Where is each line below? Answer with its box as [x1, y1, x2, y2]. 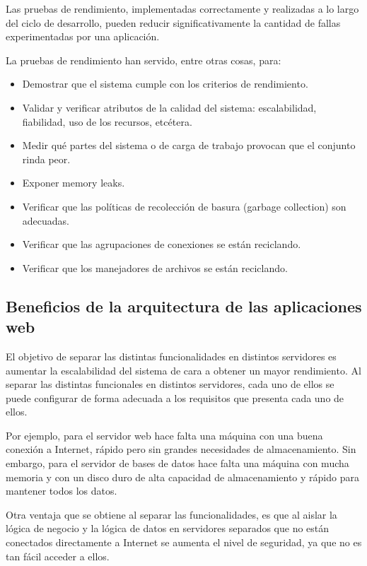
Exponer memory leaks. [22, 175, 125, 190]
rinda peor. [22, 151, 71, 166]
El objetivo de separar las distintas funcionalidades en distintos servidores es [6, 348, 337, 363]
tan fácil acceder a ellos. [6, 548, 110, 563]
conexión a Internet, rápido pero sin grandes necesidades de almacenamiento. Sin [6, 442, 356, 456]
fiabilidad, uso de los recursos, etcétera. [22, 114, 192, 129]
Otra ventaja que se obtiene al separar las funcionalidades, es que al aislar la [6, 507, 337, 521]
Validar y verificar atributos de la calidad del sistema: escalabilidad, [22, 100, 317, 114]
